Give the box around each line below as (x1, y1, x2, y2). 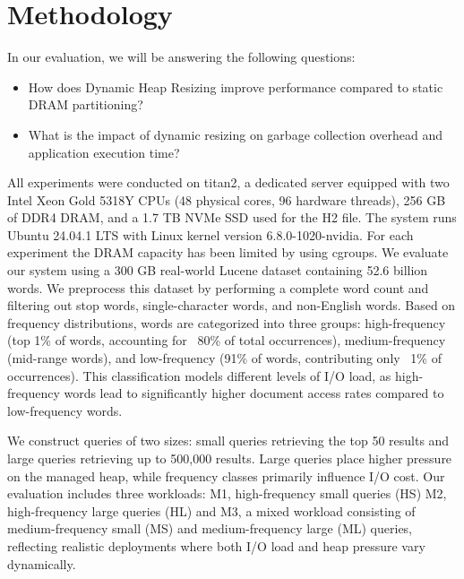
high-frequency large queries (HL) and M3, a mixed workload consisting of (7, 501, 416, 520)
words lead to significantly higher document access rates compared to (64, 384, 444, 402)
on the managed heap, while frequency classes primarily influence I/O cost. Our (7, 466, 445, 485)
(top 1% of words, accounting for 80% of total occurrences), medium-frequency (7, 331, 446, 350)
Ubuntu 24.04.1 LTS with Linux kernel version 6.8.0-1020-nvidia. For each (7, 225, 414, 244)
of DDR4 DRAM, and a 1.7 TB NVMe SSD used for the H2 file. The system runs (7, 208, 457, 227)
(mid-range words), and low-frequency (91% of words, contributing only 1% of (7, 349, 442, 367)
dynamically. (7, 554, 76, 573)
